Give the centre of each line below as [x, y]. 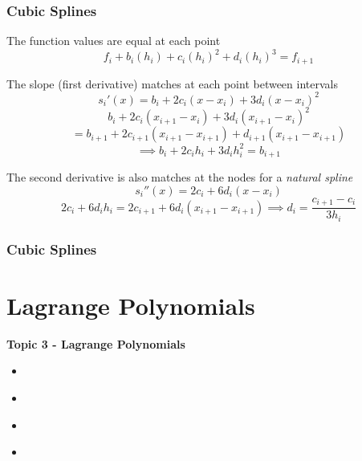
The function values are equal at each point [114, 41]
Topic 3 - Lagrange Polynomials [96, 343]
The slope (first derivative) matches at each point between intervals [172, 83]
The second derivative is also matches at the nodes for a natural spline [180, 177]
